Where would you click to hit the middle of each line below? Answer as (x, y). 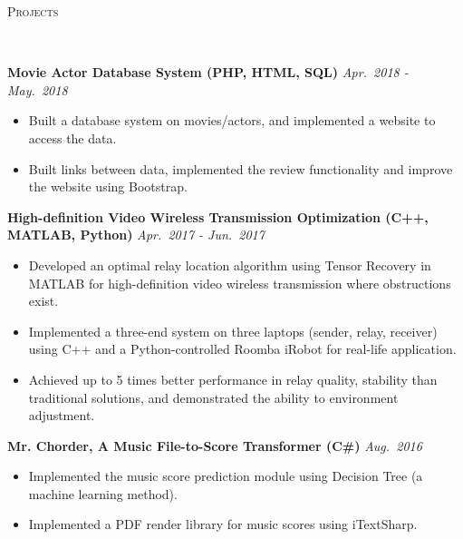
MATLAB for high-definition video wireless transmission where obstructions (240, 283)
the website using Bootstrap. (108, 186)
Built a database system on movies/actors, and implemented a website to (232, 120)
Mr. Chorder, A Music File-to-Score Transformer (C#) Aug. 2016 (215, 445)
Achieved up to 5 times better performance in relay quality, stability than (233, 379)
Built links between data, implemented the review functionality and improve (241, 168)
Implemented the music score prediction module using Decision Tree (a (226, 476)
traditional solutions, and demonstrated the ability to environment (213, 397)
